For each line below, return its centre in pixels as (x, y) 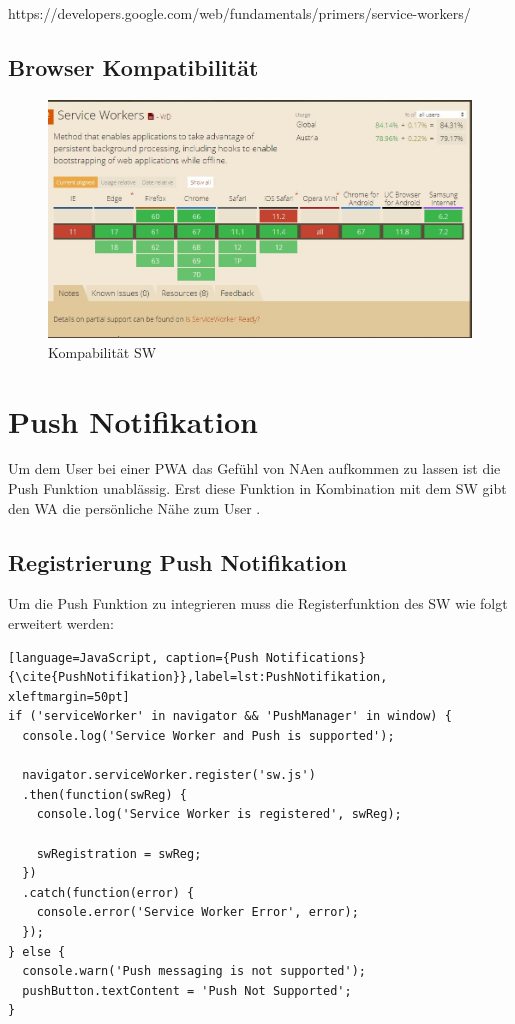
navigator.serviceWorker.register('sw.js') (169, 775)
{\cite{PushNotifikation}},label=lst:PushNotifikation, (198, 677)
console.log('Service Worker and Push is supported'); (208, 736)
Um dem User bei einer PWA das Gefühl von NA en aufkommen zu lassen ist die (254, 468)
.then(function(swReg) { (104, 794)
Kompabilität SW (102, 351)
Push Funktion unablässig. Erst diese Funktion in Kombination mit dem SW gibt (257, 488)
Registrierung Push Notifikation (177, 561)
